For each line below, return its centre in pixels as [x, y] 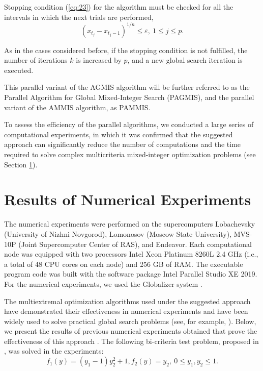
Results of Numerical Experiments [128, 199]
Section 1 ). [21, 164]
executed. [19, 70]
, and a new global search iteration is [185, 60]
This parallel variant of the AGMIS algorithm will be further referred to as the [127, 87]
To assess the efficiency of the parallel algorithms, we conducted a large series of [129, 124]
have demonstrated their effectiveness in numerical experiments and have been [126, 311]
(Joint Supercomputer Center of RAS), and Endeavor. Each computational [135, 244]
